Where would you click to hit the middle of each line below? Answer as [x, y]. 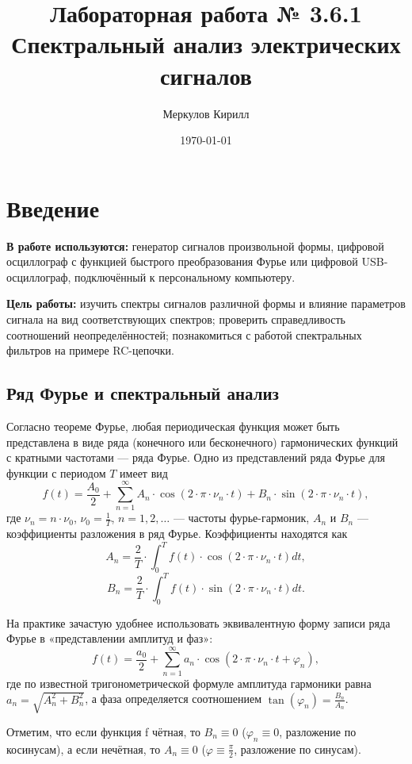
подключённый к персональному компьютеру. [185, 276]
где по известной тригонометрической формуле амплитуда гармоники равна [189, 683]
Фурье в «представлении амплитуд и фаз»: [110, 638]
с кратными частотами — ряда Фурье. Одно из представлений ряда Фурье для [196, 457]
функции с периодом [56, 472]
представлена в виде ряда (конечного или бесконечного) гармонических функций [202, 442]
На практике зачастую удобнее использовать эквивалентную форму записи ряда [198, 622]
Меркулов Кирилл [206, 113]
